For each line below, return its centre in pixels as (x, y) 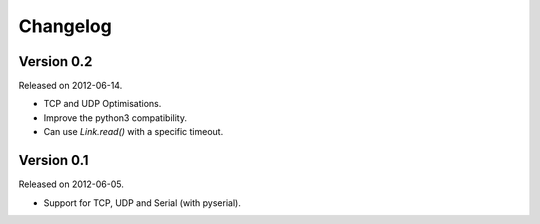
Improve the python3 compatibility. (115, 117)
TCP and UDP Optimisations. (102, 104)
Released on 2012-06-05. (71, 184)
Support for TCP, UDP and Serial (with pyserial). (142, 202)
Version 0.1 (53, 160)
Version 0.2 (55, 61)
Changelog (65, 26)
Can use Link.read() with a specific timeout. (133, 132)
